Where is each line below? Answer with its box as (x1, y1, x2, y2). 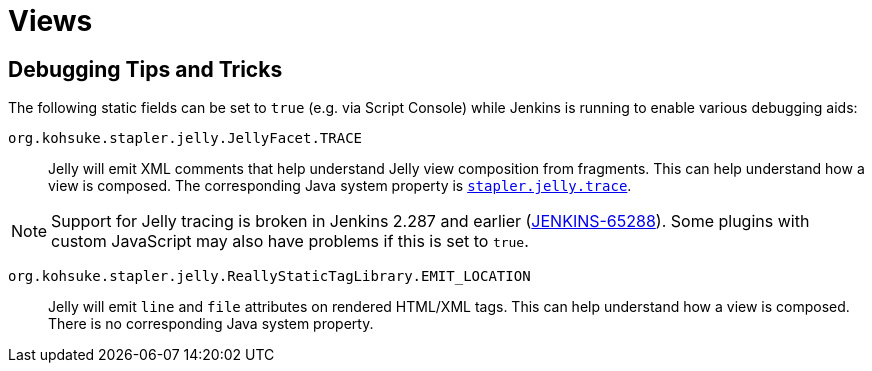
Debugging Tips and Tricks (8, 56, 283, 82)
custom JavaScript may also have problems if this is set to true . (51, 231, 529, 252)
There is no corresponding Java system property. (48, 315, 374, 333)
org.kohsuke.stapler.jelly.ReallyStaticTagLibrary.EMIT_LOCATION (8, 268, 531, 285)
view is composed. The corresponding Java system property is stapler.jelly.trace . (48, 177, 632, 195)
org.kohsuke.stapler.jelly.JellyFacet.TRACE (8, 130, 363, 147)
